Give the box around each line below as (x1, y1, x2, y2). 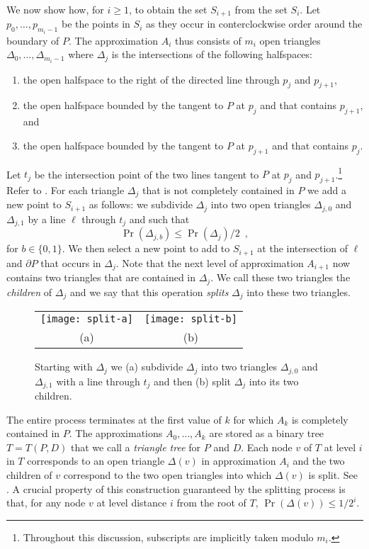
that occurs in (40, 255, 101, 270)
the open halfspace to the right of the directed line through (23, 72, 280, 86)
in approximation (201, 453, 276, 468)
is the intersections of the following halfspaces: (111, 47, 312, 62)
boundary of (6, 33, 59, 47)
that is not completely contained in (142, 183, 295, 198)
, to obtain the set (128, 2, 208, 16)
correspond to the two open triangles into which (63, 468, 272, 482)
